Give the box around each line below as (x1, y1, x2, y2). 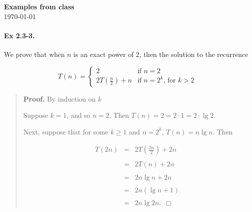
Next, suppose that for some (23, 126, 108, 136)
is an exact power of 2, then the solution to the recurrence (73, 49, 248, 59)
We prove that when (4, 49, 65, 59)
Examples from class (4, 1, 75, 11)
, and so (66, 110, 90, 120)
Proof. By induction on (23, 93, 96, 104)
